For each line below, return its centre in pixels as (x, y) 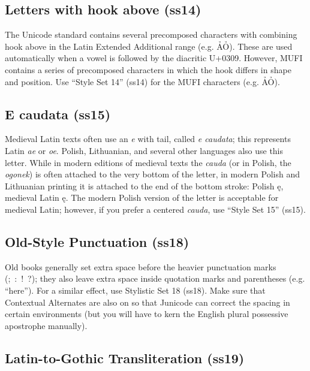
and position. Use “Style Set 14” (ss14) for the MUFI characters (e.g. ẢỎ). (142, 81)
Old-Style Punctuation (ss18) (97, 241)
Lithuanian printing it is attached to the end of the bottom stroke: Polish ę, (144, 185)
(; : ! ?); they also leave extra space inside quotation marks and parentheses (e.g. (155, 278)
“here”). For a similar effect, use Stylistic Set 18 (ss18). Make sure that (135, 290)
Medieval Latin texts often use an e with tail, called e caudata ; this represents (148, 139)
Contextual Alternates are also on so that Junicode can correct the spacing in (148, 302)
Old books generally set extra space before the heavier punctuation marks (141, 266)
